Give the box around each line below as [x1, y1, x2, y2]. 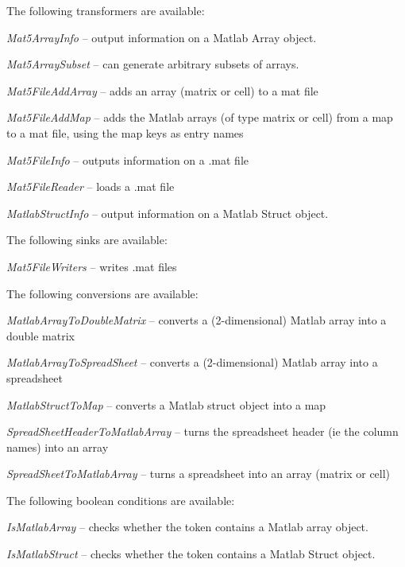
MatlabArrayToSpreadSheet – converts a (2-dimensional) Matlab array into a [6, 354, 378, 371]
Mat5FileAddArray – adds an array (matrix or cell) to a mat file [6, 82, 318, 99]
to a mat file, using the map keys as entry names [6, 124, 244, 141]
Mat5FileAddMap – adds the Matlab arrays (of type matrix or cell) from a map [6, 109, 393, 126]
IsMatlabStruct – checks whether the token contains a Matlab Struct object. [6, 546, 376, 562]
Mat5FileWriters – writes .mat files [6, 258, 177, 274]
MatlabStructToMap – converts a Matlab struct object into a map [6, 396, 326, 413]
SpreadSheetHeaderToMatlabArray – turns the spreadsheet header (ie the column [6, 423, 399, 440]
